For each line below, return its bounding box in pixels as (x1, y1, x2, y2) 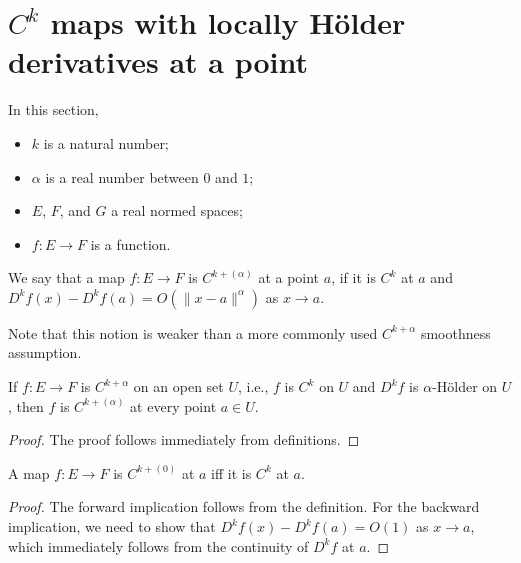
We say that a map (8, 267, 125, 288)
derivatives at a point (8, 41, 309, 82)
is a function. (90, 233, 171, 254)
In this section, (8, 99, 99, 120)
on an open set (133, 376, 224, 397)
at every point (130, 395, 217, 416)
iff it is (211, 462, 252, 483)
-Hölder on (432, 376, 498, 397)
